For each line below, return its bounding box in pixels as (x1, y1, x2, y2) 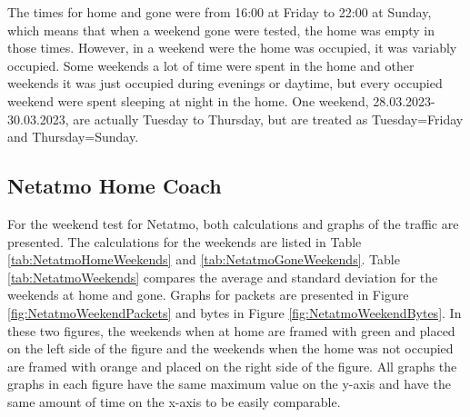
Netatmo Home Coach (7, 172, 222, 200)
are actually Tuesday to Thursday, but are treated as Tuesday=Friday (73, 109, 464, 128)
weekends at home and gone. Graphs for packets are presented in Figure (7, 285, 409, 304)
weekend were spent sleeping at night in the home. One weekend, (7, 91, 369, 110)
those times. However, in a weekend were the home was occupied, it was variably (7, 38, 457, 57)
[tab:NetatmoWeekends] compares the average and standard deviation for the (7, 267, 438, 286)
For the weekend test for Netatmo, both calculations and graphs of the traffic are (7, 213, 459, 233)
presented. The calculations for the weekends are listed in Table (7, 232, 362, 251)
